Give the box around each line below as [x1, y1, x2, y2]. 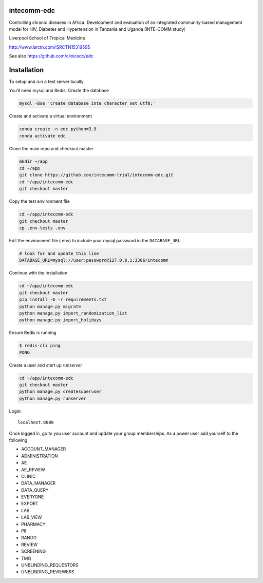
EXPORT [21, 501, 38, 506]
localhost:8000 [18, 420, 54, 425]
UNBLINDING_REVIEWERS [21, 569, 75, 575]
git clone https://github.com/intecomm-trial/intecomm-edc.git [19, 172, 174, 178]
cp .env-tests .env [19, 225, 66, 231]
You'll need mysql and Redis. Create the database [9, 88, 109, 94]
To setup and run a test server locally [9, 78, 84, 84]
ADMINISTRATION [21, 453, 58, 459]
